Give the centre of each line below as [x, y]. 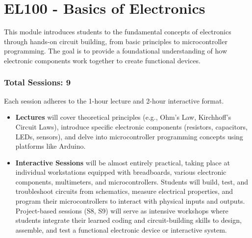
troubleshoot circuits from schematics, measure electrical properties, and [124, 191]
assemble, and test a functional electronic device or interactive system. [121, 229]
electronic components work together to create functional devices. [102, 60]
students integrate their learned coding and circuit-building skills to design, [128, 220]
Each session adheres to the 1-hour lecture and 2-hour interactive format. [114, 100]
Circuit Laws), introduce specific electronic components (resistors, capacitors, [131, 126]
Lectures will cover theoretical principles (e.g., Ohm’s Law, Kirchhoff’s [123, 117]
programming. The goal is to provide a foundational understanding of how [115, 51]
